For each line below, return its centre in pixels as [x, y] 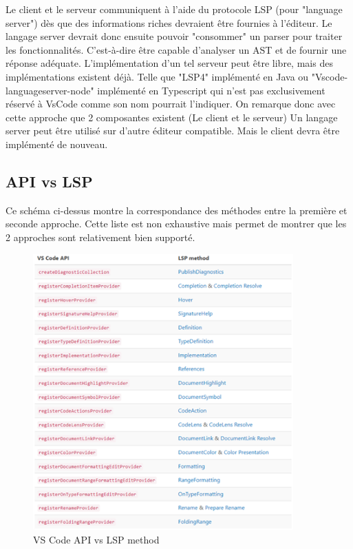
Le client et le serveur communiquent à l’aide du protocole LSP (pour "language [174, 9]
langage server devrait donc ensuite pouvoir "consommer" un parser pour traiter [174, 36]
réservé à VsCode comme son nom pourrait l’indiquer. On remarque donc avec [171, 104]
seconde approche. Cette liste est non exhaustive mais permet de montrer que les [176, 224]
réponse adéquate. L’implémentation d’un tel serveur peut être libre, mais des [169, 63]
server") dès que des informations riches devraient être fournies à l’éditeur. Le [169, 22]
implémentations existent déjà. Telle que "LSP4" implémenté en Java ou [157, 76]
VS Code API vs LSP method [96, 539]
